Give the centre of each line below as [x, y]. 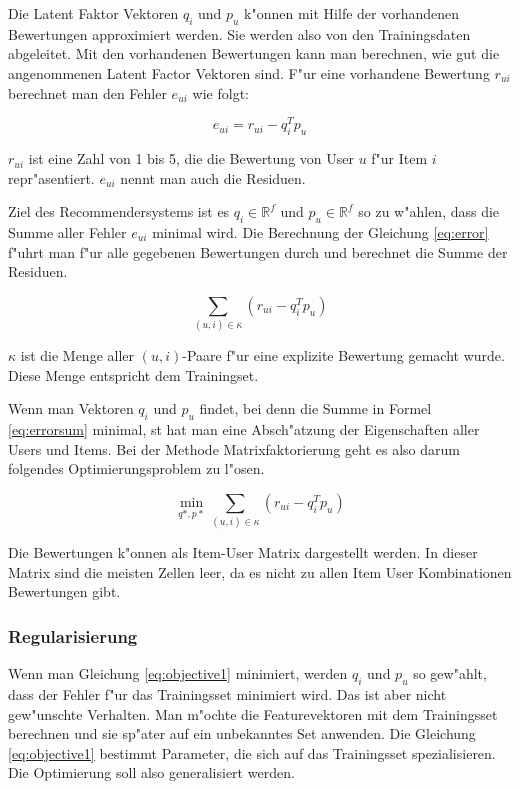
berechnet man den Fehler [87, 92]
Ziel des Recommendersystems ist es [119, 211]
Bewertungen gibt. [64, 591]
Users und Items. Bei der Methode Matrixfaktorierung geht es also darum [234, 448]
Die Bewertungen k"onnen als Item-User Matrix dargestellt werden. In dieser [243, 552]
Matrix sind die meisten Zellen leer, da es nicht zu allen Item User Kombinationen [260, 571]
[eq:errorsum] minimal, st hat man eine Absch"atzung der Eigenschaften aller [244, 429]
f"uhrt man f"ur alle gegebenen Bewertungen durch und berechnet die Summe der [258, 251]
